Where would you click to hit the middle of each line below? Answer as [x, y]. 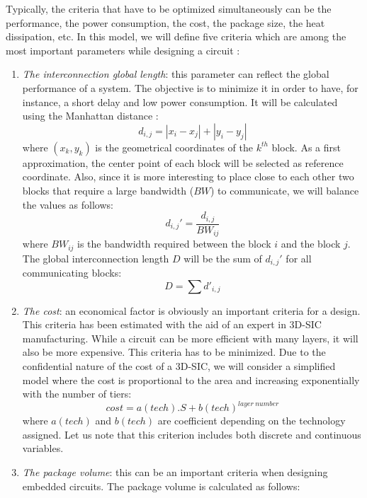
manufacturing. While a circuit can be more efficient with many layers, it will [190, 338]
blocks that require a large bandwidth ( [108, 190]
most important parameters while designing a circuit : [123, 50]
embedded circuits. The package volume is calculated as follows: [161, 486]
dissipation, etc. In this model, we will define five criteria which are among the [176, 36]
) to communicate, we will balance [285, 190]
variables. [43, 448]
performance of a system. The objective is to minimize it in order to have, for [190, 87]
